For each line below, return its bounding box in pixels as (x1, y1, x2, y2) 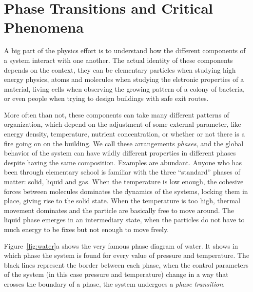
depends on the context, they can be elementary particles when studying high (4, 64, 236, 75)
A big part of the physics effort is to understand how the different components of (4, 45, 246, 56)
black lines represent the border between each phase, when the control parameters (4, 259, 249, 270)
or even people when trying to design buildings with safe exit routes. (4, 93, 209, 103)
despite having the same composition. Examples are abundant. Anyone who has (4, 157, 242, 167)
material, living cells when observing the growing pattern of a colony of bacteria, (4, 83, 245, 94)
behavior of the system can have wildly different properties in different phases (4, 148, 236, 158)
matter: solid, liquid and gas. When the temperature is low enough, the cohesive (4, 176, 244, 187)
